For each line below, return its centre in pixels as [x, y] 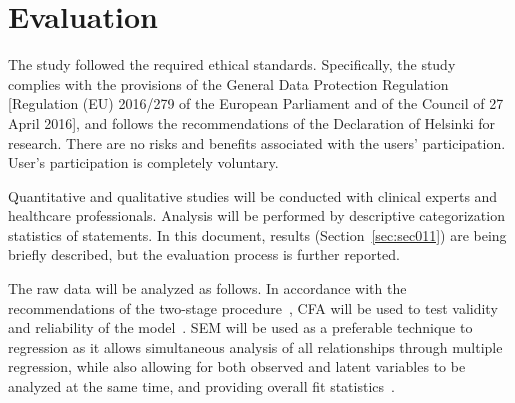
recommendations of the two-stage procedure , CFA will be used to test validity [253, 307]
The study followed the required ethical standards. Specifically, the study [232, 64]
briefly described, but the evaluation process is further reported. [204, 254]
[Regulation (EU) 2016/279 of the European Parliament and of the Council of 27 [256, 103]
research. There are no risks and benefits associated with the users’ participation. [257, 142]
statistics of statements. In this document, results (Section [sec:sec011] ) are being [257, 234]
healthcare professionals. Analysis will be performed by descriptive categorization [256, 215]
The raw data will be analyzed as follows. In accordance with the [207, 288]
